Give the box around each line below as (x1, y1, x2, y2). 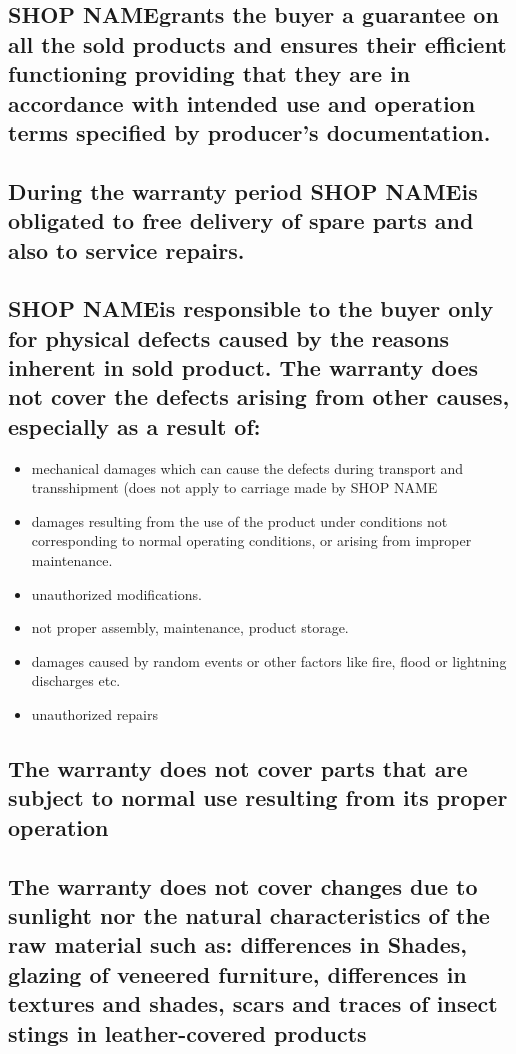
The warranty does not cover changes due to (8, 870, 478, 901)
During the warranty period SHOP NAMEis (8, 175, 478, 206)
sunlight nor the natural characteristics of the (8, 899, 490, 930)
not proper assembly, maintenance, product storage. (31, 617, 349, 638)
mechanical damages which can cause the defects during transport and (31, 457, 464, 478)
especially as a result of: (8, 410, 261, 441)
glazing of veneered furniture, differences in (8, 958, 467, 989)
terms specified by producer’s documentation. (8, 116, 491, 147)
